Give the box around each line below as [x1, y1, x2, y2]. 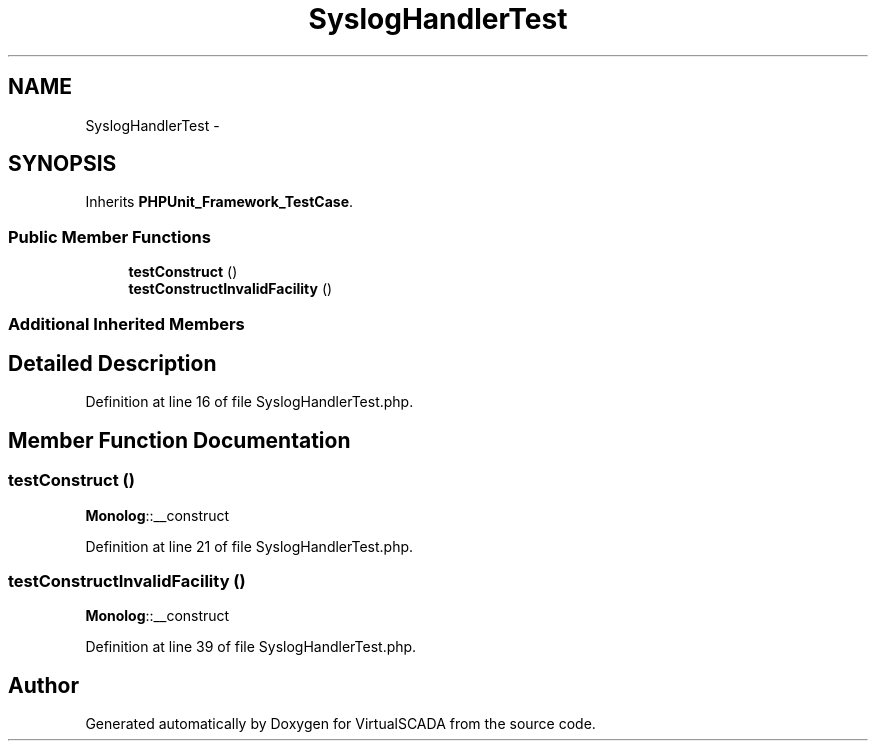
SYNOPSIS [8, 151, 117, 177]
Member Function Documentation [8, 427, 351, 453]
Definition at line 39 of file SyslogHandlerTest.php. [85, 638, 417, 656]
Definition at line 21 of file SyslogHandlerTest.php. [85, 537, 414, 555]
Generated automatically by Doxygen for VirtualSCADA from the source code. [85, 715, 596, 733]
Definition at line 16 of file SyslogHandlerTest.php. [85, 393, 414, 411]
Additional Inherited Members [8, 313, 245, 334]
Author [8, 672, 79, 698]
